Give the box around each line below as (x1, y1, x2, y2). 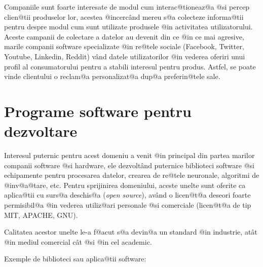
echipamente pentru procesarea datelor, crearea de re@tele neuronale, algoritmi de (4, 170, 259, 180)
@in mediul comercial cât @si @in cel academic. (4, 236, 152, 247)
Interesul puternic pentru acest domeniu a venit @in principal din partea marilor (4, 150, 255, 161)
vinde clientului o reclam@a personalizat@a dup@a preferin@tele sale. (4, 71, 220, 82)
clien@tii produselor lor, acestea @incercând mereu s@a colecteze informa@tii (4, 11, 244, 22)
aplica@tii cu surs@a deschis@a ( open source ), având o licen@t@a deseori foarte (4, 189, 251, 200)
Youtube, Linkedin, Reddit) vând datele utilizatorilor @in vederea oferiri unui (4, 51, 245, 61)
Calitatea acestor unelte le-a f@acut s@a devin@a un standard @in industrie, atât (4, 226, 257, 237)
